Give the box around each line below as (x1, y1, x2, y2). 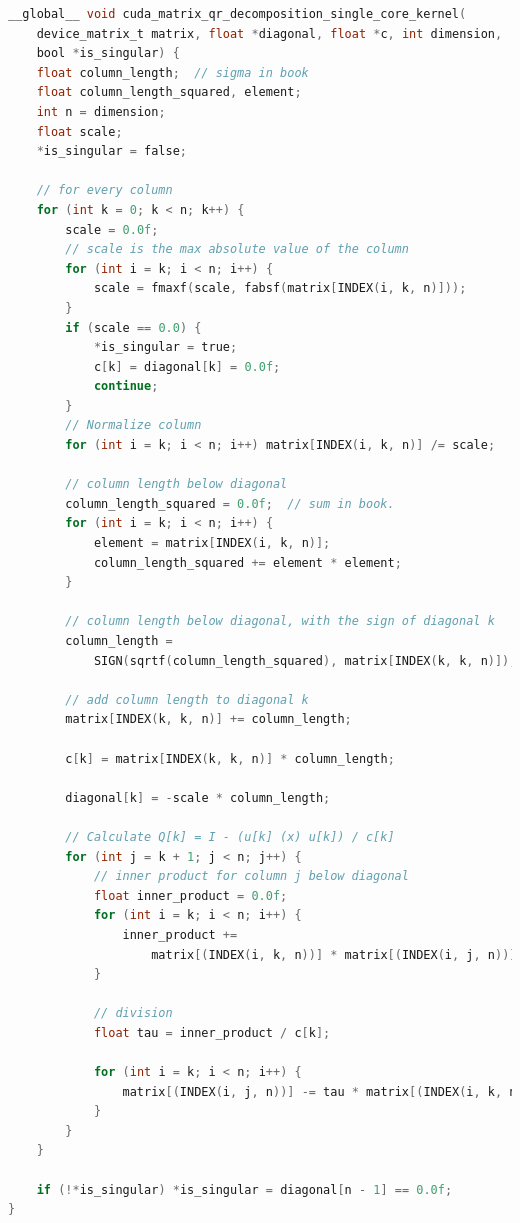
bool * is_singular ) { (36, 46, 180, 61)
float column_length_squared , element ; (36, 85, 302, 100)
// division (93, 1006, 173, 1021)
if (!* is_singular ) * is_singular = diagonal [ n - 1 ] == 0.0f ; (36, 1182, 453, 1197)
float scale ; (36, 124, 123, 139)
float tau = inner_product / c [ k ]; (93, 1025, 331, 1040)
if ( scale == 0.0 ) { (65, 320, 202, 335)
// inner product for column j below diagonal (93, 869, 409, 884)
